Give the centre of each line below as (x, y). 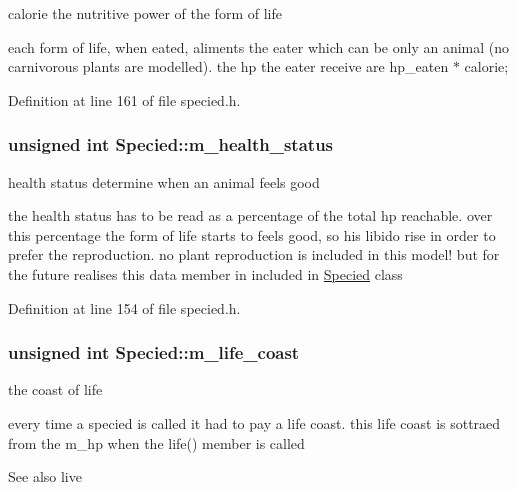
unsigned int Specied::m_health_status (171, 144)
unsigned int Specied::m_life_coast (154, 352)
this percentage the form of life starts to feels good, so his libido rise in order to (252, 234)
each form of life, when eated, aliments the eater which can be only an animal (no (259, 46)
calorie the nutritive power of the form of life (145, 13)
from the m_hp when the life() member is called (156, 442)
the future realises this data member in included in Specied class (205, 273)
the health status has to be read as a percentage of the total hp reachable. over (250, 215)
